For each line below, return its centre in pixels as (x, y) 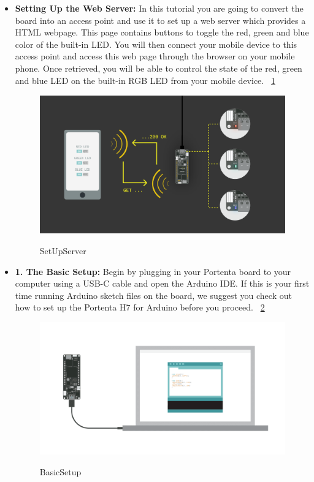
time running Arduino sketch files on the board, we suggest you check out (153, 295)
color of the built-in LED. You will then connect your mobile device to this (156, 44)
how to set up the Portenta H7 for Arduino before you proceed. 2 (140, 307)
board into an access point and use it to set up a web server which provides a (160, 20)
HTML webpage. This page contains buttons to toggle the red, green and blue (162, 32)
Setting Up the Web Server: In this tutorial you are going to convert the (159, 8)
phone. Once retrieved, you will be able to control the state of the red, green (159, 68)
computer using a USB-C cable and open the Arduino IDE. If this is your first (162, 283)
